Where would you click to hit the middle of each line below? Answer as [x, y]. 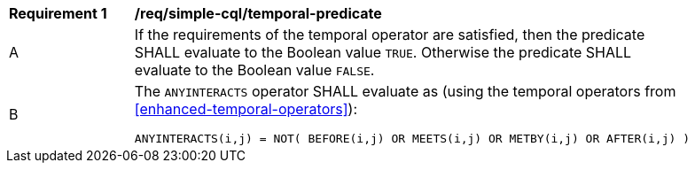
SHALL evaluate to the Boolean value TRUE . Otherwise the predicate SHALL [383, 52]
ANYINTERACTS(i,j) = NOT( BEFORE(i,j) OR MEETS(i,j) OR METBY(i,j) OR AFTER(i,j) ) [412, 139]
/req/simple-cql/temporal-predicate [258, 13]
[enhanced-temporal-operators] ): [246, 109]
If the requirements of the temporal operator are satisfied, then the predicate [390, 35]
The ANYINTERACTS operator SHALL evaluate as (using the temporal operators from [405, 91]
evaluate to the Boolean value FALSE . [254, 70]
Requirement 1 [58, 13]
